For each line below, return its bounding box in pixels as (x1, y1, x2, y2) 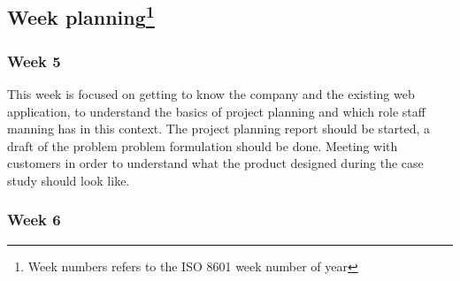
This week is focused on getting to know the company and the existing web (7, 85, 415, 103)
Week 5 (7, 49, 61, 72)
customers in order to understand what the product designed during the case (7, 154, 424, 172)
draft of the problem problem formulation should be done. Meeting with (7, 136, 398, 155)
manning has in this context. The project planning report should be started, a (7, 119, 431, 138)
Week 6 (7, 209, 61, 231)
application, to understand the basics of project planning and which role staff (7, 102, 425, 120)
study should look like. (7, 171, 130, 189)
